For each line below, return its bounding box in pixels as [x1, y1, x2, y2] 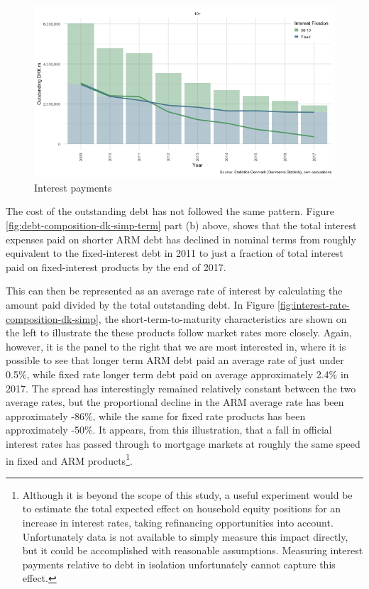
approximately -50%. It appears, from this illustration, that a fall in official [6, 422, 332, 437]
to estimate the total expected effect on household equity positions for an [22, 501, 341, 516]
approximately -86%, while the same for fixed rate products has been [6, 408, 306, 423]
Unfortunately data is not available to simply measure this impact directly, [22, 529, 348, 544]
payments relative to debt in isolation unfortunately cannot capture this [22, 556, 336, 571]
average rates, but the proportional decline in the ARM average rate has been [6, 395, 344, 409]
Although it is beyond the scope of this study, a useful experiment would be [22, 487, 353, 502]
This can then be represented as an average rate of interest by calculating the [6, 283, 343, 298]
